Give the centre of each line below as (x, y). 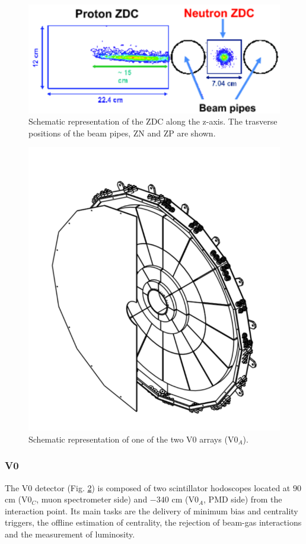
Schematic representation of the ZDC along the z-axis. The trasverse (153, 121)
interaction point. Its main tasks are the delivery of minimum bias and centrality (152, 510)
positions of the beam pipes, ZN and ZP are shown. (122, 133)
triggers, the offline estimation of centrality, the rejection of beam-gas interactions (153, 522)
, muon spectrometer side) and (92, 499)
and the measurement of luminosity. (70, 534)
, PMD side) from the (243, 499)
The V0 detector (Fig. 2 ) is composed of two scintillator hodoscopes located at (148, 487)
